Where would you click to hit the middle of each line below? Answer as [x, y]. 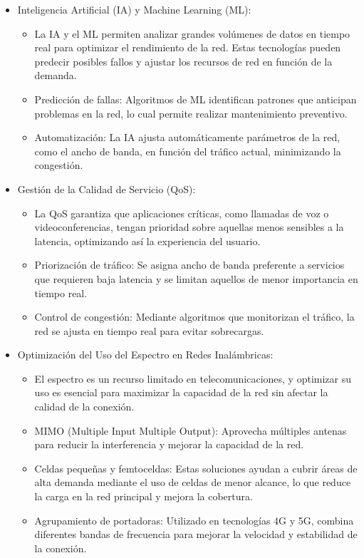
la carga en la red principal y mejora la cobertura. [144, 496]
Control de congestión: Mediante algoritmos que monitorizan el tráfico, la [194, 317]
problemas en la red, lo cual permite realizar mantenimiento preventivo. [191, 113]
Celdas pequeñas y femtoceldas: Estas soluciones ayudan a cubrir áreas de [196, 468]
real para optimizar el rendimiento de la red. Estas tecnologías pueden [188, 47]
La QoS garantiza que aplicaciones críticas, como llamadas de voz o [182, 213]
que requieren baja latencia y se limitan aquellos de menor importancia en [196, 278]
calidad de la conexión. [84, 407]
